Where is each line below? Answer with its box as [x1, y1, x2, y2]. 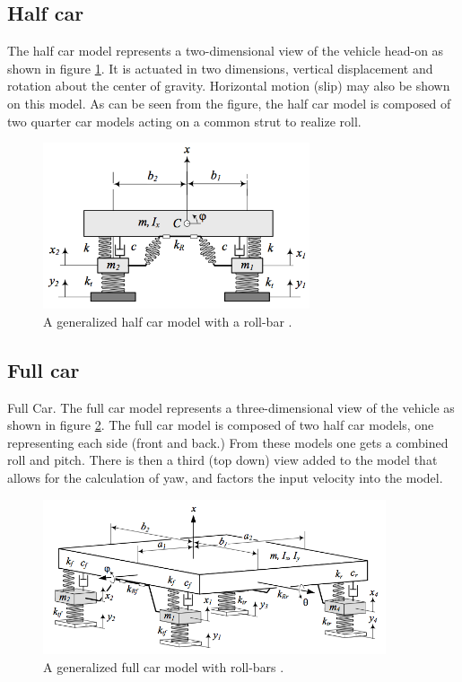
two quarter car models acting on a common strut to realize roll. [7, 111, 362, 130]
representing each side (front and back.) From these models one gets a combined [7, 433, 449, 451]
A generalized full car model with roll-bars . [43, 657, 284, 676]
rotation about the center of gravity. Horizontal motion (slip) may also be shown [7, 76, 450, 95]
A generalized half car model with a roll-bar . [43, 311, 292, 330]
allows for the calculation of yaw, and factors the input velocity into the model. [7, 468, 443, 486]
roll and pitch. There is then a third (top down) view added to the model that [7, 450, 438, 469]
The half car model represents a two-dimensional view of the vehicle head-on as [7, 41, 444, 60]
